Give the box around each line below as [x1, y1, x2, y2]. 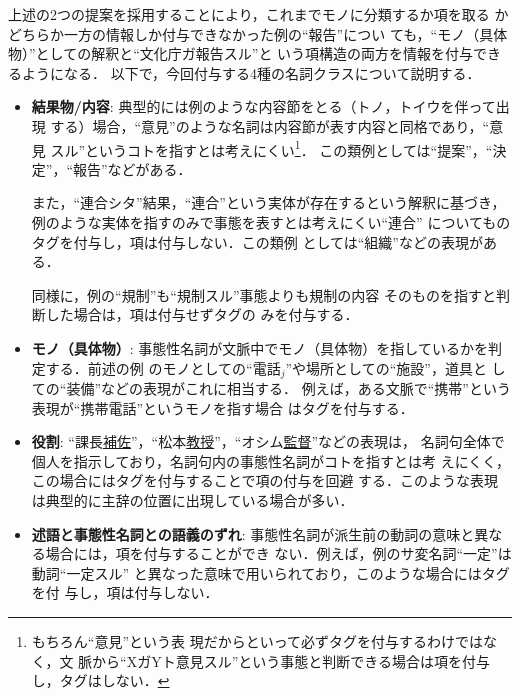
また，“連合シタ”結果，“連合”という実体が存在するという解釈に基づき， [31, 192, 506, 213]
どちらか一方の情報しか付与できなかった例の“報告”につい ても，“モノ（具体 [8, 23, 508, 44]
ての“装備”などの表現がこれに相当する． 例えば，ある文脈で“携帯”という [31, 378, 511, 399]
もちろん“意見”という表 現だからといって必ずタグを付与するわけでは [31, 630, 483, 651]
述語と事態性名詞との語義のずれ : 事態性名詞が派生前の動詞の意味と [31, 523, 475, 544]
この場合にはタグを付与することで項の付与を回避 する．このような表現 [31, 470, 499, 491]
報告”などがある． [73, 158, 192, 179]
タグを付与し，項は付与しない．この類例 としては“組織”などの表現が [31, 231, 483, 252]
